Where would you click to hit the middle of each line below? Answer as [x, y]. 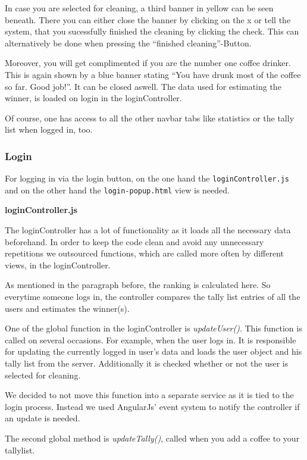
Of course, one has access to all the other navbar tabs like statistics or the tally [150, 118]
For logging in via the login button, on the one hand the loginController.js [147, 178]
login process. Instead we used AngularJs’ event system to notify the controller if [152, 406]
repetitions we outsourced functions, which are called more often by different [145, 253]
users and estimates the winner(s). [67, 308]
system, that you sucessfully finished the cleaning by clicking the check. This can [152, 31]
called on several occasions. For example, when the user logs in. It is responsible [151, 339]
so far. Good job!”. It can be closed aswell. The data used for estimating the [143, 86]
